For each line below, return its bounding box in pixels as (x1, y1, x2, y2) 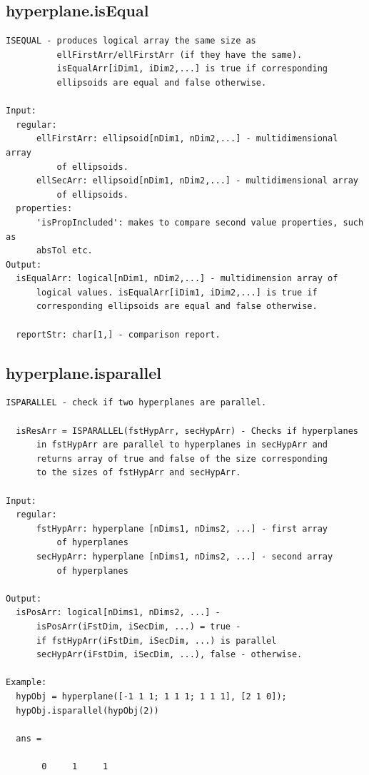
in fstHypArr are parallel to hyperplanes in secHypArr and (36, 440, 328, 450)
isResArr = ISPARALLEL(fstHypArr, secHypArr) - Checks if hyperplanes (16, 425, 358, 436)
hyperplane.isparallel (6, 361, 161, 383)
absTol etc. (36, 245, 93, 256)
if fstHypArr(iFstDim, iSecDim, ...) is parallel (36, 635, 277, 646)
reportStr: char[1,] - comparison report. (16, 329, 221, 340)
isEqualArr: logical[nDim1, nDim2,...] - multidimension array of (16, 273, 338, 284)
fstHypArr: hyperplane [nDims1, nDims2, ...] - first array (36, 523, 328, 534)
